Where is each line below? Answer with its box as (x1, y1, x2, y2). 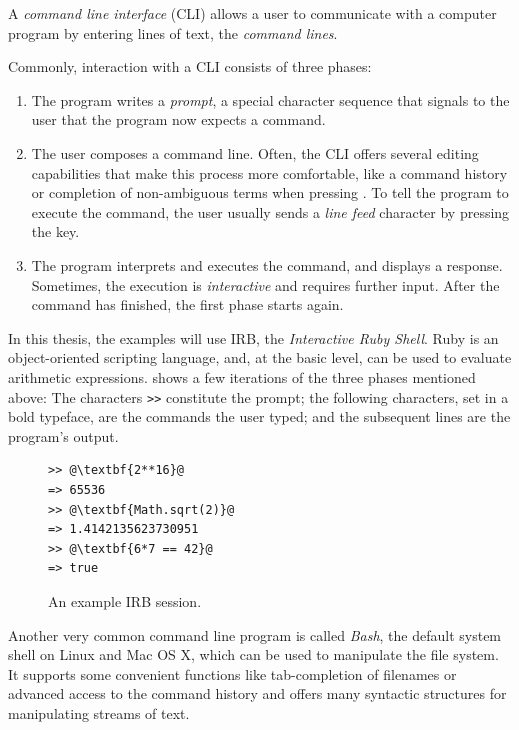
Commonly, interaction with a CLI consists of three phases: (8, 56, 372, 77)
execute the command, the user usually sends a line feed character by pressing (31, 201, 510, 222)
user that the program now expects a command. (31, 109, 326, 130)
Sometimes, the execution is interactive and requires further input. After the (31, 274, 500, 295)
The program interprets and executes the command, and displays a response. (31, 254, 503, 275)
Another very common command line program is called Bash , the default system (8, 624, 502, 645)
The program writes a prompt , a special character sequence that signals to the (31, 89, 510, 110)
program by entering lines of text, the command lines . (8, 22, 338, 43)
